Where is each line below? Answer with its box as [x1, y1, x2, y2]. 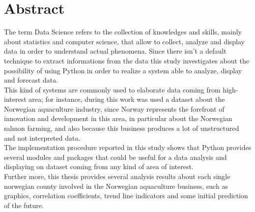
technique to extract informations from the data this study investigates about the [4, 55, 250, 65]
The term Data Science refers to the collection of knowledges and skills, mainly [4, 27, 242, 37]
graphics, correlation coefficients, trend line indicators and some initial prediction [4, 190, 248, 201]
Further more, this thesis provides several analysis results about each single [4, 171, 230, 182]
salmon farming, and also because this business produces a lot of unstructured [4, 123, 239, 133]
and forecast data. [4, 75, 58, 85]
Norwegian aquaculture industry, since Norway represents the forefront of [4, 103, 225, 114]
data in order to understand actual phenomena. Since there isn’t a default [4, 46, 227, 56]
